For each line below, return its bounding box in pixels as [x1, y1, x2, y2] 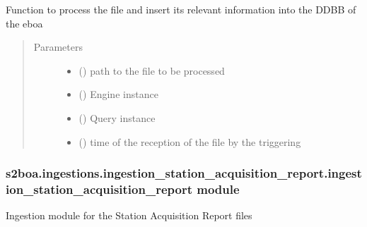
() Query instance [78, 110, 156, 125]
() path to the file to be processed [78, 63, 225, 78]
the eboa [6, 16, 43, 30]
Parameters [33, 39, 83, 54]
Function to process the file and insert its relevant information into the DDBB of [6, 2, 356, 16]
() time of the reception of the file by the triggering [78, 134, 301, 149]
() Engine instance [78, 87, 158, 102]
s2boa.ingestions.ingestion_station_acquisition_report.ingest [6, 164, 362, 182]
